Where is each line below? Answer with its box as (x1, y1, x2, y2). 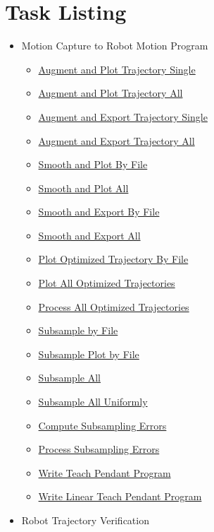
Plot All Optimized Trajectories (38, 276, 175, 290)
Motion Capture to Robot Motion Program (21, 38, 208, 53)
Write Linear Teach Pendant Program (38, 489, 202, 504)
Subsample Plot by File (38, 346, 139, 361)
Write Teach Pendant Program (38, 465, 171, 480)
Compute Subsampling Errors (38, 418, 167, 432)
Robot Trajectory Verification (21, 513, 149, 527)
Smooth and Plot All (38, 180, 129, 195)
